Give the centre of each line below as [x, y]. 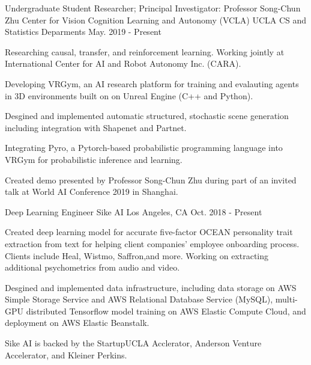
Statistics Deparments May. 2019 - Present [83, 32]
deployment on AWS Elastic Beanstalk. [77, 323]
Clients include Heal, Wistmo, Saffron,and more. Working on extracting [137, 255]
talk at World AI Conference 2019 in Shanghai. [92, 192]
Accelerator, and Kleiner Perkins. [66, 354]
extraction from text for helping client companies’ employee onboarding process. [152, 243]
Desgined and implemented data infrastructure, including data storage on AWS [151, 287]
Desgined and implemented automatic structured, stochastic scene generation [147, 116]
